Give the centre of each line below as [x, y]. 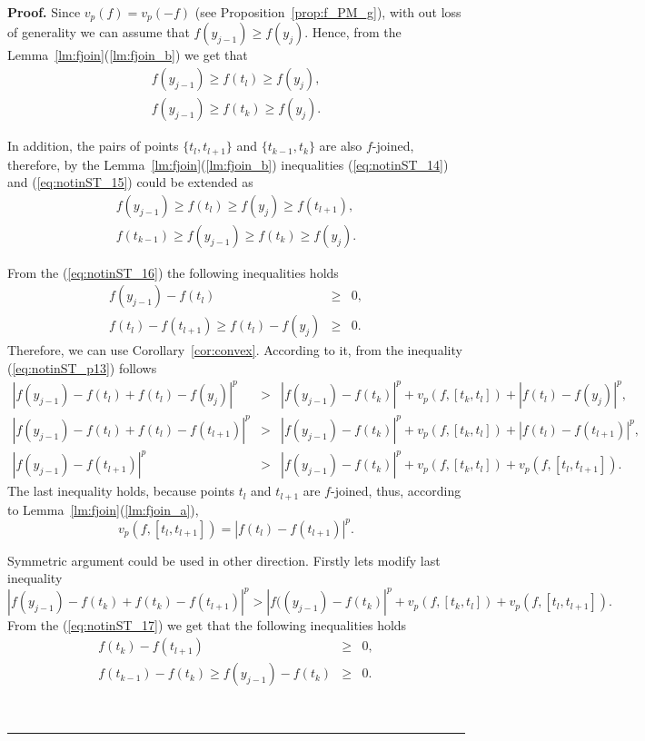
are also [341, 146]
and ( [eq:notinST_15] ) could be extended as [130, 182]
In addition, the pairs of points [93, 146]
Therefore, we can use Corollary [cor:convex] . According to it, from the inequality [235, 350]
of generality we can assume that [99, 32]
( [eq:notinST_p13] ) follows [82, 368]
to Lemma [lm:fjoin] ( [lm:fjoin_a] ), [103, 509]
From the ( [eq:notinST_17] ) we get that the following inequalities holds [207, 625]
